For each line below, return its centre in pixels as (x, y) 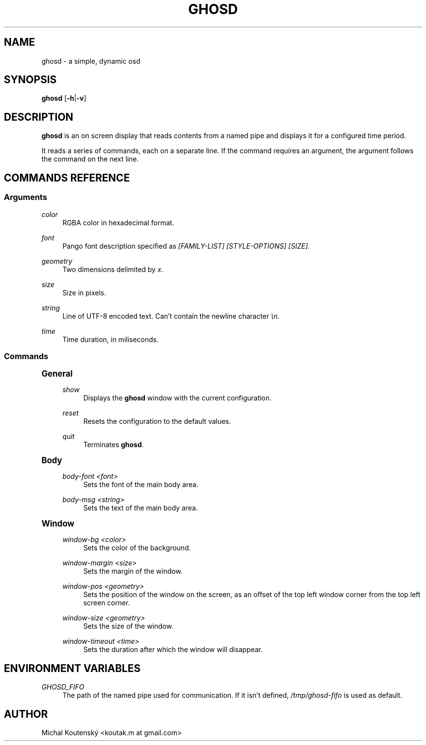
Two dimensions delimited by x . (113, 269)
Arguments (26, 197)
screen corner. (107, 603)
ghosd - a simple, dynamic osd (91, 61)
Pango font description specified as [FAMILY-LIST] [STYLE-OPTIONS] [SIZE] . (186, 246)
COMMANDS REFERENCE (67, 178)
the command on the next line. (90, 159)
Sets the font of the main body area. (141, 485)
